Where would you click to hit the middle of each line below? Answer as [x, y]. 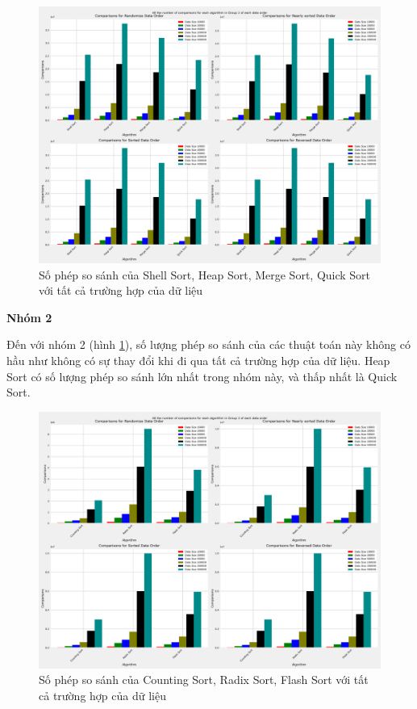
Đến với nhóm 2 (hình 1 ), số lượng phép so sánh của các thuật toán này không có [208, 344]
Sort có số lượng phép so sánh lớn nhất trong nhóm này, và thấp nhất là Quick [202, 376]
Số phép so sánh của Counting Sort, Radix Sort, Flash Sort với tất [204, 680]
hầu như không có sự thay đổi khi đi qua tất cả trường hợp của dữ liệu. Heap [198, 360]
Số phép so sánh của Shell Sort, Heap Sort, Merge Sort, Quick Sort [205, 274]
